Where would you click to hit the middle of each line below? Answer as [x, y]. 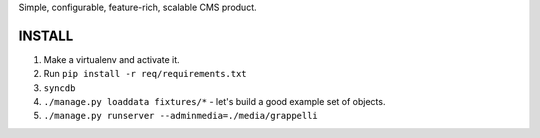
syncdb [59, 88]
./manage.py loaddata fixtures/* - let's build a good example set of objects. [214, 102]
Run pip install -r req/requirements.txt [145, 74]
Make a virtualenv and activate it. [111, 59]
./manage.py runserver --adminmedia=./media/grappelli [181, 116]
